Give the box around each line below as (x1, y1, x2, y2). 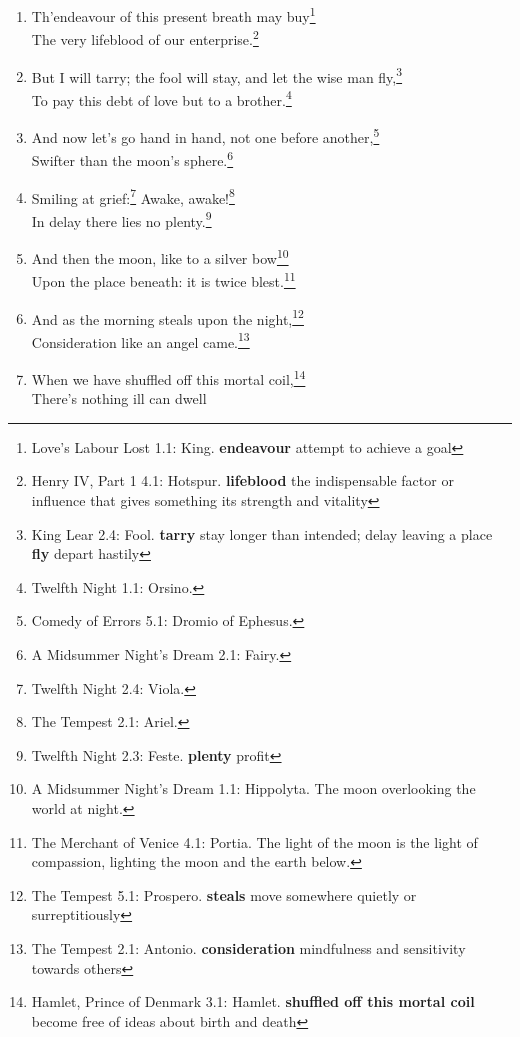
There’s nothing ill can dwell (31, 388, 207, 409)
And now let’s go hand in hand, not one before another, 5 (31, 124, 380, 147)
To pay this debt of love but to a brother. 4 (31, 86, 292, 110)
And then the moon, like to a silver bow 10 (31, 245, 289, 268)
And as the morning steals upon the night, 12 (31, 305, 304, 329)
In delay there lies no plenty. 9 (31, 207, 212, 231)
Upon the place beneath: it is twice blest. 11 (31, 268, 296, 291)
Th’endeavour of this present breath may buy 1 (31, 3, 316, 26)
